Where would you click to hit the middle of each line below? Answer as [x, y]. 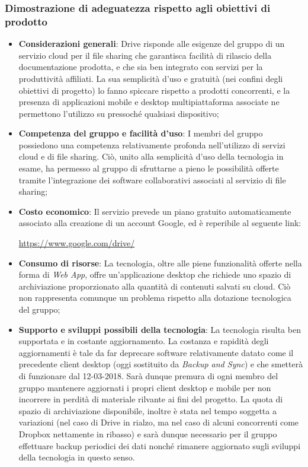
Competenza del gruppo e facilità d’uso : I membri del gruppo [141, 133]
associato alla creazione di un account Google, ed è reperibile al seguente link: [160, 223]
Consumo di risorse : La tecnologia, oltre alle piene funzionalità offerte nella [160, 263]
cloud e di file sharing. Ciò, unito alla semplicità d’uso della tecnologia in [151, 156]
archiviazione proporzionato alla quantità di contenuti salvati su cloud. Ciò [155, 286]
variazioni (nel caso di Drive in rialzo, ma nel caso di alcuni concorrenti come [159, 422]
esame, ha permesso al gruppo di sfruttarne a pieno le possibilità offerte [149, 168]
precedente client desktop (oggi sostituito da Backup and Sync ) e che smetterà [161, 364]
